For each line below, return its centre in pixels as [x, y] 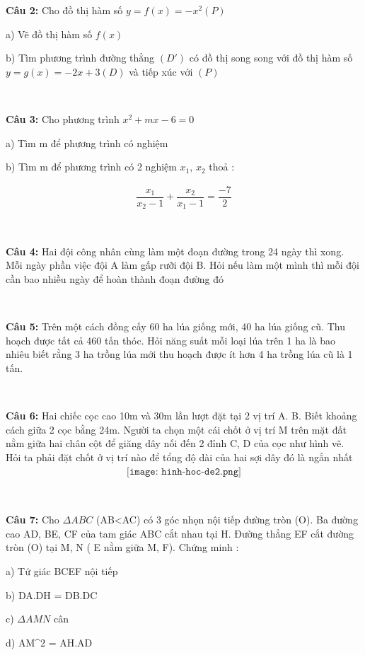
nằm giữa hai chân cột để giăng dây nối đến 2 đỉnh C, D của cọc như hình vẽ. [175, 443]
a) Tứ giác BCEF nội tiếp [62, 571]
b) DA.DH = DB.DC [52, 595]
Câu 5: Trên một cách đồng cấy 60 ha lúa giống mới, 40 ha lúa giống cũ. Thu [175, 326]
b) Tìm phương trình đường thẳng [80, 58]
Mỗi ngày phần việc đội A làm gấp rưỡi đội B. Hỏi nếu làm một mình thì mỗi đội [182, 265]
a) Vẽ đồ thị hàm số [49, 34]
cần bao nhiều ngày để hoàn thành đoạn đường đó [115, 279]
